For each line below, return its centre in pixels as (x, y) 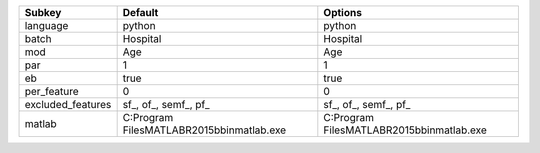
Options (342, 12)
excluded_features (68, 104)
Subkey (43, 12)
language (46, 25)
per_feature (51, 91)
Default (140, 12)
